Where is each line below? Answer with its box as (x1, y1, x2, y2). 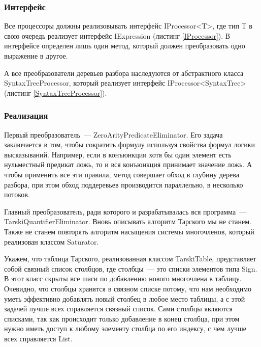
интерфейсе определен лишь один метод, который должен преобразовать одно (4, 40, 245, 51)
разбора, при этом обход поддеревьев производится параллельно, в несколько (4, 179, 243, 190)
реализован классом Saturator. (4, 236, 99, 247)
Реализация (4, 109, 48, 122)
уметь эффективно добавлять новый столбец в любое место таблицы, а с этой (4, 293, 245, 304)
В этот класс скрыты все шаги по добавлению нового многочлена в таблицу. (4, 273, 242, 284)
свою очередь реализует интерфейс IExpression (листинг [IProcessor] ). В (4, 30, 231, 41)
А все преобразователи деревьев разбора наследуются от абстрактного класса (4, 67, 244, 78)
